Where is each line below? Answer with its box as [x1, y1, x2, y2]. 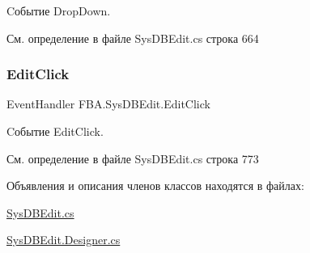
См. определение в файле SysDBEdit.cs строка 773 [6, 150, 259, 167]
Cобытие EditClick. [6, 123, 104, 139]
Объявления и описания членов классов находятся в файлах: [6, 177, 304, 194]
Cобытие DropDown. [6, 2, 111, 19]
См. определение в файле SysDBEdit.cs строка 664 [6, 29, 259, 46]
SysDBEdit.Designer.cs [6, 231, 121, 248]
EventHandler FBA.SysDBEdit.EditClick [6, 95, 210, 112]
